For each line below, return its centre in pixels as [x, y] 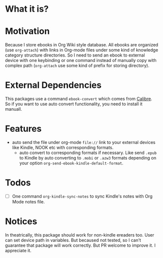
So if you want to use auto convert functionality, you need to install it [74, 104]
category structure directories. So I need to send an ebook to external [75, 55]
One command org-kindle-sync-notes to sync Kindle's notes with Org [82, 196]
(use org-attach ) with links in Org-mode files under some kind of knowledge [81, 50]
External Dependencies [53, 85]
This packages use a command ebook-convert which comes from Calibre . [79, 99]
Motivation [27, 31]
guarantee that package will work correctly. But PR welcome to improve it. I [80, 245]
